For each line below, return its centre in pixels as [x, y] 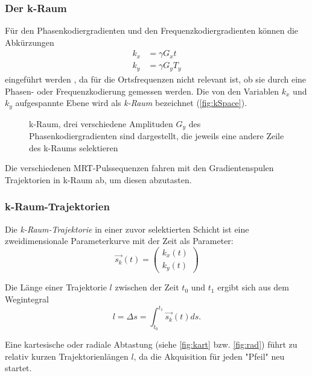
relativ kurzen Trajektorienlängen [67, 356]
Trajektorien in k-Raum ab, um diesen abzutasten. [98, 179]
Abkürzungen [30, 42]
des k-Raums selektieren [74, 147]
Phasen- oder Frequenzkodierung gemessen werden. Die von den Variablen [142, 91]
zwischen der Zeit [147, 287]
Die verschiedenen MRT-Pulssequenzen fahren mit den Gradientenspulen [139, 168]
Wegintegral [27, 299]
